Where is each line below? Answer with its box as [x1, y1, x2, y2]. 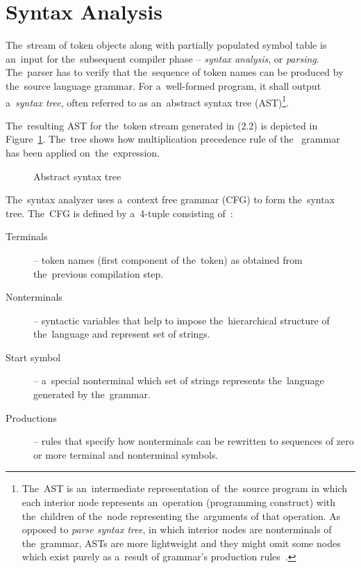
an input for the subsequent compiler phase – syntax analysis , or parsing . [6, 51, 319, 65]
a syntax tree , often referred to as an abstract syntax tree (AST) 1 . [6, 93, 289, 109]
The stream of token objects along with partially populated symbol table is [6, 38, 327, 52]
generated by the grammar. [33, 387, 151, 402]
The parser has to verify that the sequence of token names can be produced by [6, 65, 344, 79]
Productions [6, 410, 57, 425]
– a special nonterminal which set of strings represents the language [33, 373, 324, 388]
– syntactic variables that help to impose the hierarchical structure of [33, 313, 330, 327]
